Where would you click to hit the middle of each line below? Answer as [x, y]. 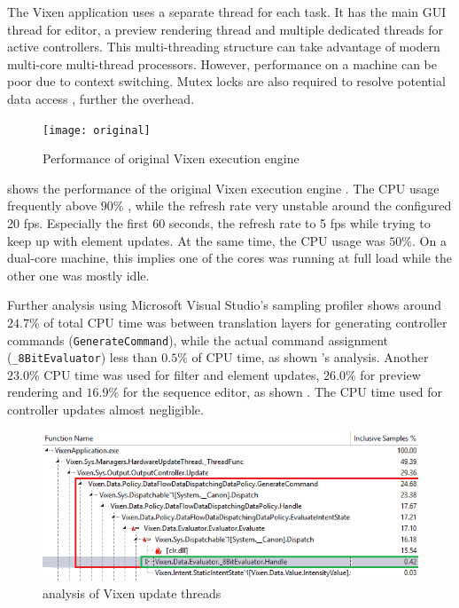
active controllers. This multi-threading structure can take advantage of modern [224, 47]
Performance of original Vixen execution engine [171, 158]
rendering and [45, 392]
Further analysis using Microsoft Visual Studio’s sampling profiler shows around [225, 305]
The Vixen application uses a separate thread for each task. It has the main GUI [227, 12]
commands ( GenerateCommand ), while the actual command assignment [198, 340]
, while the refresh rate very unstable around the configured [290, 205]
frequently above [52, 205]
